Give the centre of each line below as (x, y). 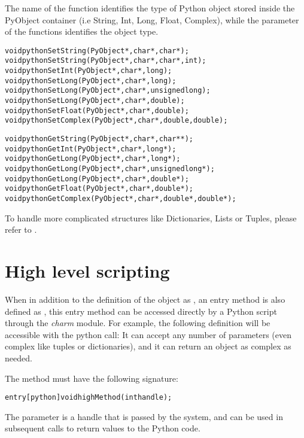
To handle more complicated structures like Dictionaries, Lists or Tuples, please (151, 218)
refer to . (21, 229)
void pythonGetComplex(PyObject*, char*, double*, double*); (121, 198)
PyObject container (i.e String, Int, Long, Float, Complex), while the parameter (152, 19)
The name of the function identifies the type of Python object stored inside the (150, 8)
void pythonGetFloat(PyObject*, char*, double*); (99, 189)
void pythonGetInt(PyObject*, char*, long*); (91, 149)
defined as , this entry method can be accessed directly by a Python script (141, 311)
